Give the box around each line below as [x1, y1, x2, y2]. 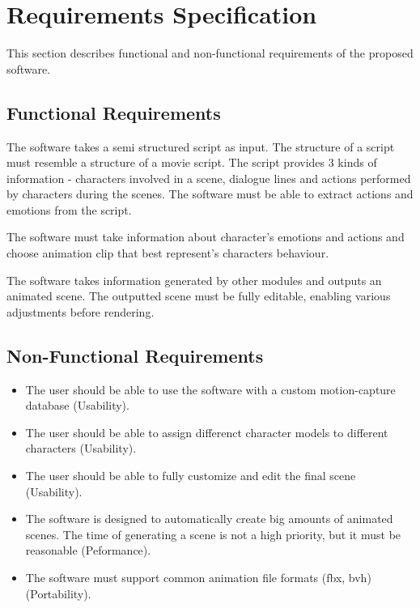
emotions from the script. [6, 201, 132, 218]
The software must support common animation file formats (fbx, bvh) [25, 569, 371, 585]
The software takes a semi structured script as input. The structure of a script [6, 138, 395, 155]
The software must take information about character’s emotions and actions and [6, 228, 405, 245]
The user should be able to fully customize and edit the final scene [25, 467, 356, 484]
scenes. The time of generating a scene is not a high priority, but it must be [25, 525, 401, 542]
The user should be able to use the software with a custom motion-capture [25, 381, 396, 398]
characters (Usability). [25, 440, 137, 457]
